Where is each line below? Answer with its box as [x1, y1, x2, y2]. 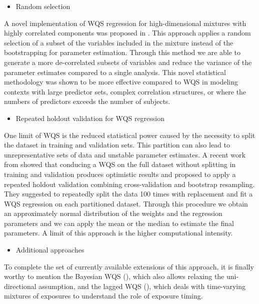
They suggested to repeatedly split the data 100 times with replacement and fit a [4, 188, 253, 199]
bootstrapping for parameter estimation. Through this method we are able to [4, 47, 240, 57]
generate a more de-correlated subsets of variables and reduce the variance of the [4, 56, 252, 67]
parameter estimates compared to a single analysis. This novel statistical [4, 66, 226, 77]
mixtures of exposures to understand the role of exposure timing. [4, 290, 203, 301]
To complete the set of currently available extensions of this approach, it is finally [4, 261, 254, 271]
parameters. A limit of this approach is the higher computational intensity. [4, 227, 233, 238]
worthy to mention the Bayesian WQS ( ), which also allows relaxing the [4, 271, 224, 281]
